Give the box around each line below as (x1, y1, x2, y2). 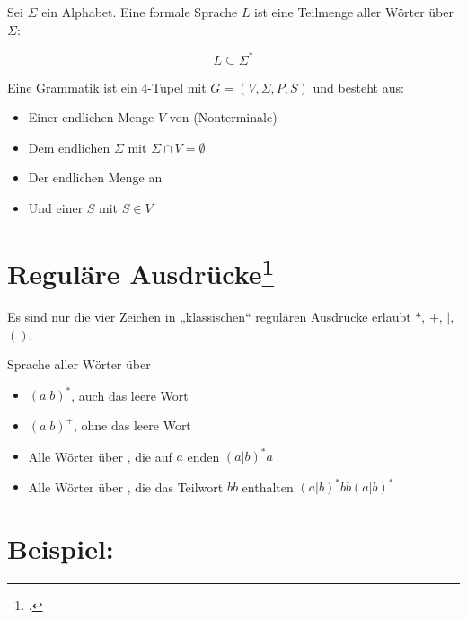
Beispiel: (7, 529, 114, 566)
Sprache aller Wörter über (7, 355, 151, 374)
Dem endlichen (28, 137, 110, 156)
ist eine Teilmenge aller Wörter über (254, 3, 454, 21)
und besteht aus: (313, 77, 404, 96)
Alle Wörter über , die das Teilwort (28, 477, 224, 496)
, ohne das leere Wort (74, 415, 191, 434)
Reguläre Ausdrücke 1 (7, 251, 275, 292)
